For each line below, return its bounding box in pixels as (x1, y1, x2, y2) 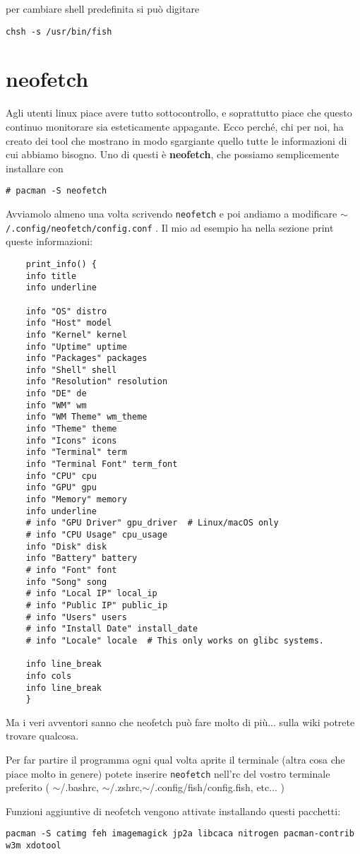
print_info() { (25, 259, 97, 269)
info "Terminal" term (25, 447, 127, 458)
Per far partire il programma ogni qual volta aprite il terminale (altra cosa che (6, 752, 345, 767)
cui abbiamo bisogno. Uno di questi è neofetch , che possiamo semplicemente (6, 147, 340, 162)
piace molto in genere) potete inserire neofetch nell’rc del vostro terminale (6, 766, 330, 781)
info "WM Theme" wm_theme (25, 412, 148, 422)
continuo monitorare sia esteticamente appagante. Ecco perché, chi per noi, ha (6, 119, 344, 134)
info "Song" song (25, 576, 107, 587)
